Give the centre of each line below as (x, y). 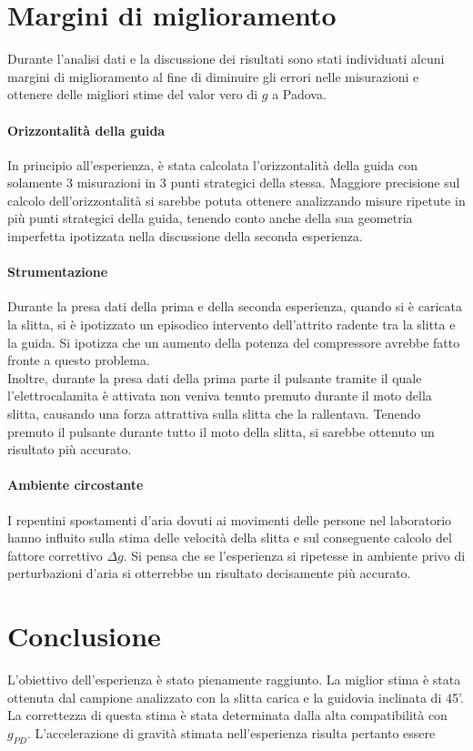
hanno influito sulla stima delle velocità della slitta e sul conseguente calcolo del (230, 538)
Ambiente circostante (75, 485)
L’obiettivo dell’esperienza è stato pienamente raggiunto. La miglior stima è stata (234, 680)
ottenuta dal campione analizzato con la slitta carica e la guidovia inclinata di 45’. (236, 697)
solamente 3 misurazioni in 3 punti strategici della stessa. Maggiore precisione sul (234, 183)
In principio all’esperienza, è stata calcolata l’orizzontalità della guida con (213, 164)
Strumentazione (58, 272)
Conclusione (84, 636)
